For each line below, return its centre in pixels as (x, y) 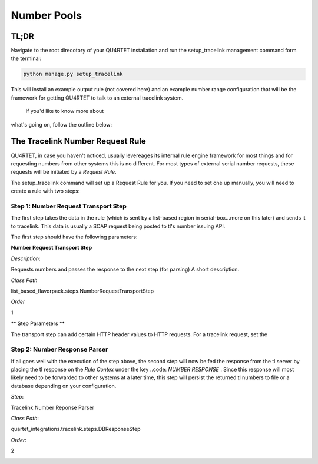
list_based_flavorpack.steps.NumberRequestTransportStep (82, 291)
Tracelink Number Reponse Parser (52, 407)
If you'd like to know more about (65, 111)
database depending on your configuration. (64, 386)
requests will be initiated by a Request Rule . (64, 172)
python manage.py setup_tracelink (73, 74)
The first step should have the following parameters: (74, 237)
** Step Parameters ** (38, 323)
